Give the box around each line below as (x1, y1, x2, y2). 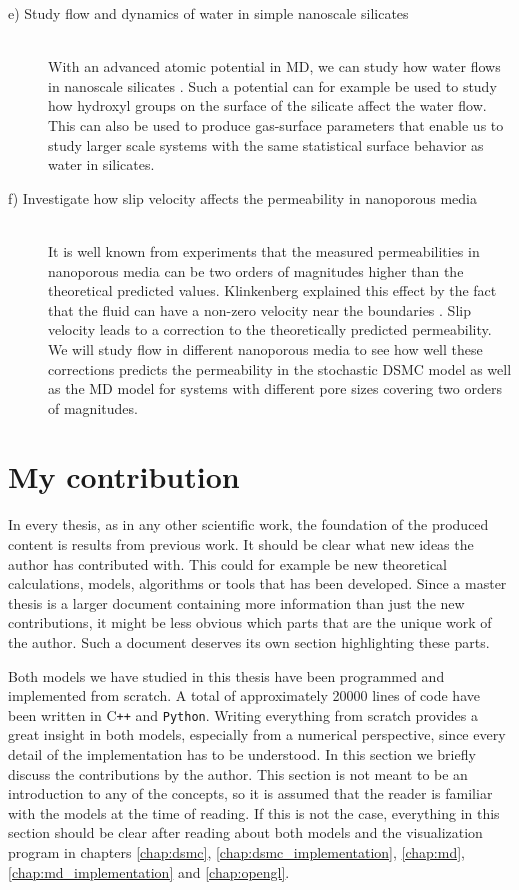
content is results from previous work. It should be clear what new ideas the (8, 534, 474, 554)
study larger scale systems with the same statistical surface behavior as (48, 134, 484, 155)
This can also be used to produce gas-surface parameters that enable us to (48, 114, 504, 135)
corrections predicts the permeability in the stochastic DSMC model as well (48, 358, 512, 379)
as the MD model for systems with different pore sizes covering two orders (48, 378, 502, 399)
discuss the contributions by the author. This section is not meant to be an (8, 763, 468, 784)
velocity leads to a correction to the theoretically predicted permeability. (48, 319, 492, 340)
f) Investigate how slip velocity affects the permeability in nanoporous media (8, 187, 477, 208)
